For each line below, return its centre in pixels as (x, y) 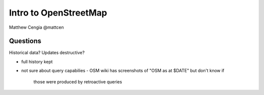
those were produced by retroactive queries (78, 82)
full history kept (37, 61)
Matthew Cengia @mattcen (36, 27)
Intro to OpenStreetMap (58, 13)
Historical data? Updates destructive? (47, 53)
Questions (25, 41)
